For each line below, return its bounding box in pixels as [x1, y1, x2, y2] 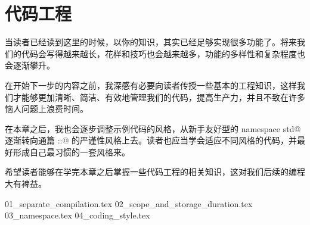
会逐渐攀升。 [5, 59, 55, 71]
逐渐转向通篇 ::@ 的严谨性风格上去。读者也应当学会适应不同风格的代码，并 [5, 134, 297, 146]
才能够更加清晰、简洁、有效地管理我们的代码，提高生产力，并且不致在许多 [13, 90, 305, 103]
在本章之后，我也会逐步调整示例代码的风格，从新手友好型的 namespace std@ [5, 122, 301, 135]
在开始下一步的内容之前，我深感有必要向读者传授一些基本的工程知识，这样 [5, 79, 297, 91]
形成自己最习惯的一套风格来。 [13, 145, 130, 158]
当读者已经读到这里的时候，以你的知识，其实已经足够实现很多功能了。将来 [5, 36, 297, 48]
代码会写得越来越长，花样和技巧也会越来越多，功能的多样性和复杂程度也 [21, 47, 305, 60]
